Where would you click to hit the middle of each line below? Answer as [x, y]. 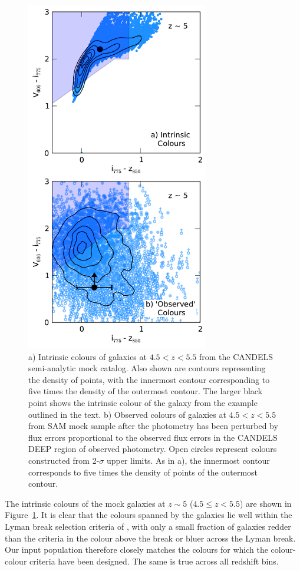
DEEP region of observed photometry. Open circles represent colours [153, 449]
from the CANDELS [236, 356]
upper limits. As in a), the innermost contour [188, 461]
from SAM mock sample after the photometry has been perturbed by [153, 426]
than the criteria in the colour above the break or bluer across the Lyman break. [150, 538]
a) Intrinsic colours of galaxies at [88, 356]
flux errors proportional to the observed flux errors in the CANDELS [153, 437]
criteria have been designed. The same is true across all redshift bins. [154, 561]
